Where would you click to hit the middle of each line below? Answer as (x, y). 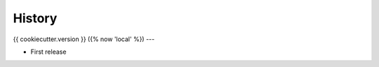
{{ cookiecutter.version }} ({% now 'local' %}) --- (84, 39)
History (35, 18)
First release (48, 52)
